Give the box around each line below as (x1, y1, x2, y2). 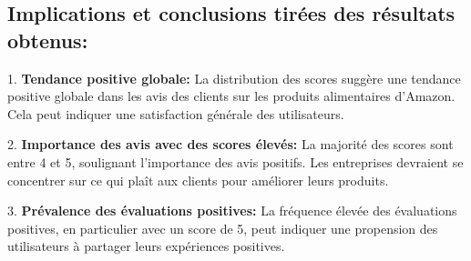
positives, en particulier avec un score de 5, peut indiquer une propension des (7, 218, 438, 237)
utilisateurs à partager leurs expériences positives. (7, 236, 285, 256)
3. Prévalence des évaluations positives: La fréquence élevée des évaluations (7, 201, 457, 220)
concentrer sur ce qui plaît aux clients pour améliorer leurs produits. (7, 170, 389, 189)
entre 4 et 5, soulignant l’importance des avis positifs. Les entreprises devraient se (7, 152, 464, 171)
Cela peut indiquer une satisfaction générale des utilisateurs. (7, 104, 344, 123)
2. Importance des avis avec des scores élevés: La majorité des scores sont (7, 135, 454, 154)
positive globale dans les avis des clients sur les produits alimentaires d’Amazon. (7, 86, 456, 105)
